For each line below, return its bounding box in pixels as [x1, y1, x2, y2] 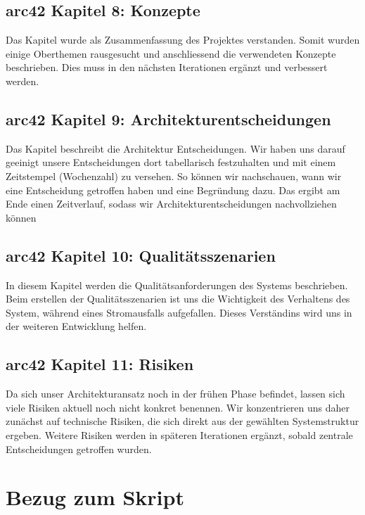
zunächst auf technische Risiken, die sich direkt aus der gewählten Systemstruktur [6, 414, 359, 428]
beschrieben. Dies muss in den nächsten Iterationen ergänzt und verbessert [6, 60, 328, 75]
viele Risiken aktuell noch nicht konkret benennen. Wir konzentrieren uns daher [6, 400, 350, 414]
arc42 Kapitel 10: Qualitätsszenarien [6, 244, 276, 266]
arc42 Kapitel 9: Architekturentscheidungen [6, 108, 331, 129]
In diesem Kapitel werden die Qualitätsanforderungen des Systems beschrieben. [6, 277, 348, 292]
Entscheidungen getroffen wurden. [6, 441, 152, 456]
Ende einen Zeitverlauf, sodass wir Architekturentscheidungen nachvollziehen [6, 196, 337, 211]
